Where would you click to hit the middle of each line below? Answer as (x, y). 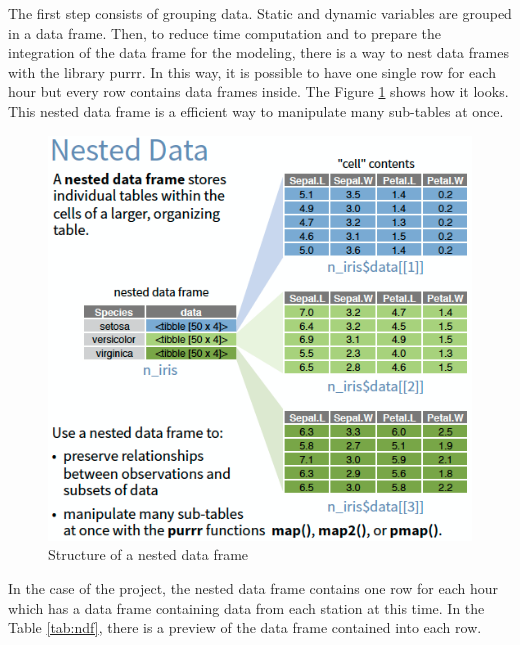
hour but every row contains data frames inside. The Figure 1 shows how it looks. (258, 91)
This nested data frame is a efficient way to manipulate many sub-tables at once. (256, 110)
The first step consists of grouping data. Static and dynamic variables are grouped (260, 13)
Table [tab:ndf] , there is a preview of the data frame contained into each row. (245, 627)
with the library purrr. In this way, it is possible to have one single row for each (252, 71)
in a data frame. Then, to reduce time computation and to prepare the (224, 32)
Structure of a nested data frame (148, 554)
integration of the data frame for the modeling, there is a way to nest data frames (258, 52)
